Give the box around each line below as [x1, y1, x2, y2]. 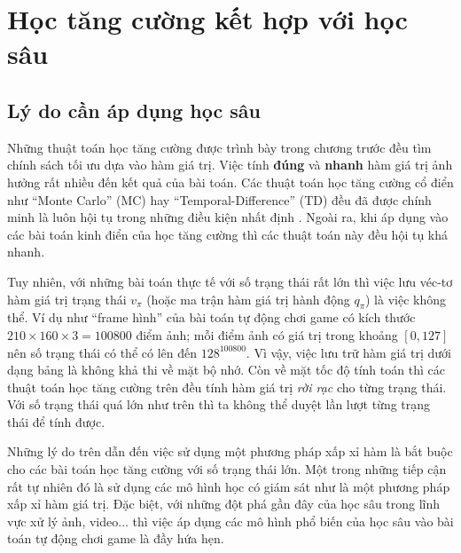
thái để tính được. [7, 412, 105, 431]
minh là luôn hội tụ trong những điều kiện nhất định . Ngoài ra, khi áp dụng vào [7, 208, 449, 226]
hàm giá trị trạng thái [7, 289, 127, 308]
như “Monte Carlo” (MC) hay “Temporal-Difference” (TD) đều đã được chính [7, 190, 432, 209]
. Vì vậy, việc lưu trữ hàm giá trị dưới [246, 343, 451, 361]
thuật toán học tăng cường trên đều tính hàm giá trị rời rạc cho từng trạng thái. [7, 377, 447, 396]
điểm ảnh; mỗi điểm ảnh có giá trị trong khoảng [136, 325, 398, 344]
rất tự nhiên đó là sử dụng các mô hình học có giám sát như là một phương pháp [7, 477, 450, 495]
